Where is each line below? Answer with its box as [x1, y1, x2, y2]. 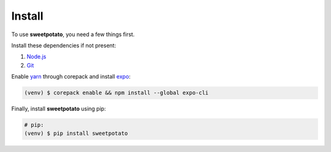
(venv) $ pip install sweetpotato [24, 130, 128, 137]
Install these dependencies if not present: [11, 42, 116, 49]
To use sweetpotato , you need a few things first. [11, 31, 135, 38]
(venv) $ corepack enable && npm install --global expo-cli [24, 89, 209, 96]
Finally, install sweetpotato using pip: [11, 105, 107, 113]
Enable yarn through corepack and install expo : [11, 73, 131, 80]
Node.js [26, 53, 47, 61]
